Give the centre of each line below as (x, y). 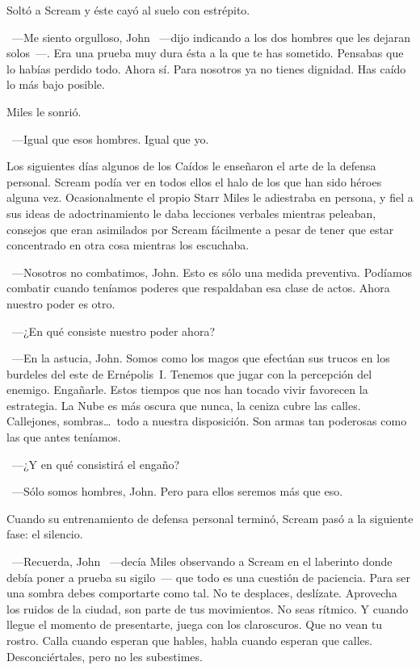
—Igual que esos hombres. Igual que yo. (110, 138)
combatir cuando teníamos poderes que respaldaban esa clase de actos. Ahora (198, 288)
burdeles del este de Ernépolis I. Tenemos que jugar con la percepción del (189, 373)
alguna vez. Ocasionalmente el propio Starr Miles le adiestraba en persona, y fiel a (210, 197)
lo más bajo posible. (56, 84)
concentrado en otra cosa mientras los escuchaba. (128, 245)
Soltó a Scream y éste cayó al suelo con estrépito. (128, 10)
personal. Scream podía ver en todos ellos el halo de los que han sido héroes (194, 181)
